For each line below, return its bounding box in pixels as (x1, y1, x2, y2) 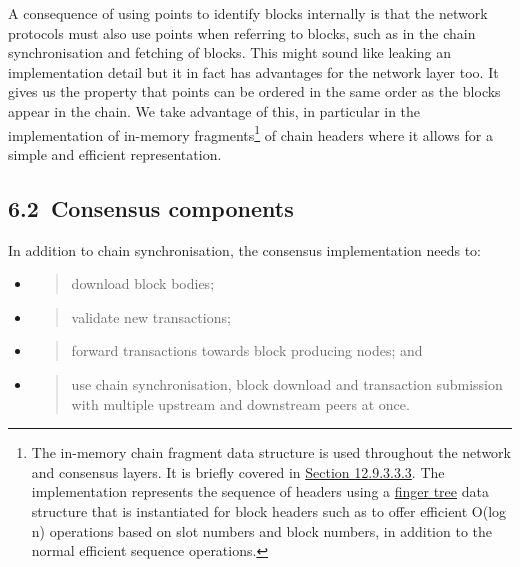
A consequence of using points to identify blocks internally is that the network (8, 3, 488, 23)
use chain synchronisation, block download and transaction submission (71, 373, 503, 394)
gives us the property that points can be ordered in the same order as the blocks (8, 81, 501, 102)
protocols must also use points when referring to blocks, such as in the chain (8, 22, 476, 43)
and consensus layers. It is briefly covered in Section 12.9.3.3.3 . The (31, 461, 445, 482)
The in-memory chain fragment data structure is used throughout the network (31, 442, 511, 463)
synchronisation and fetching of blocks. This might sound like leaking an (8, 42, 452, 63)
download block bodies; (71, 273, 215, 294)
